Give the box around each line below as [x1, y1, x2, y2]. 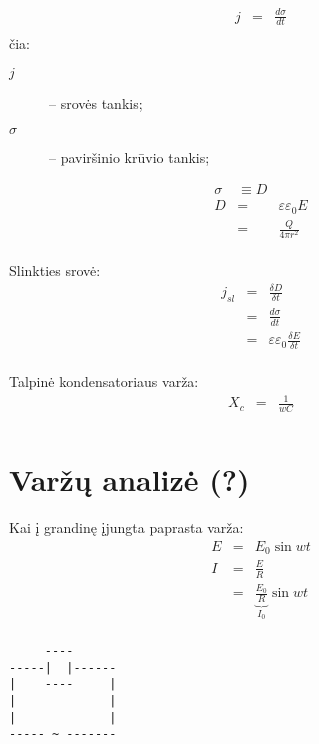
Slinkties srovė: [9, 260, 101, 281]
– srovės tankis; [49, 93, 143, 113]
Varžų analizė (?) [9, 459, 250, 500]
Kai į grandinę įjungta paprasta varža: [9, 517, 244, 538]
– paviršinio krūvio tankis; [49, 146, 210, 167]
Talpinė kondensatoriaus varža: [9, 370, 199, 391]
